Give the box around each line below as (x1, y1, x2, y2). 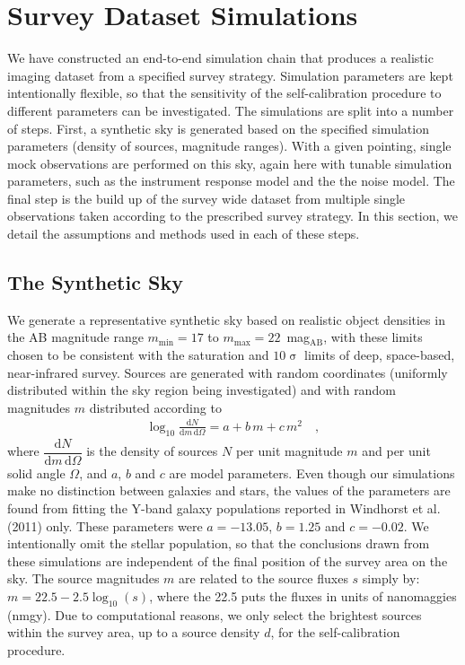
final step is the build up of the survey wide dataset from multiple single (7, 188, 406, 207)
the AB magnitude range (7, 328, 144, 346)
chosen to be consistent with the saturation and (7, 346, 269, 364)
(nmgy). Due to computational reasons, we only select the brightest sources (7, 605, 422, 624)
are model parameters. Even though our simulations (169, 463, 455, 482)
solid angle (7, 463, 66, 482)
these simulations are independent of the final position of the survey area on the (7, 551, 448, 570)
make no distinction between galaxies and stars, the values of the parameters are (7, 481, 451, 500)
